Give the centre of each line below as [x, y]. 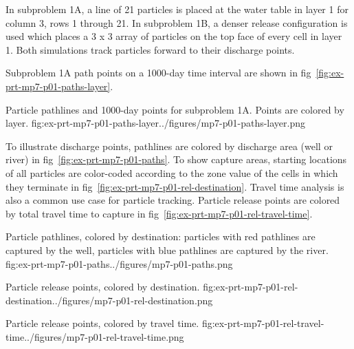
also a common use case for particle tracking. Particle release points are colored [173, 200]
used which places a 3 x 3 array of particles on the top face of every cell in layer [174, 36]
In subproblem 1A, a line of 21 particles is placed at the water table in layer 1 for [177, 9]
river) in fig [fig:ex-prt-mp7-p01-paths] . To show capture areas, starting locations [176, 159]
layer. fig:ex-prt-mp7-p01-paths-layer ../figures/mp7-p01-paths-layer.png [156, 123]
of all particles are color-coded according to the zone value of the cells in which [172, 172]
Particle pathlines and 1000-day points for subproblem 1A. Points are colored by [175, 109]
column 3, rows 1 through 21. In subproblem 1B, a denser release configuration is [177, 22]
